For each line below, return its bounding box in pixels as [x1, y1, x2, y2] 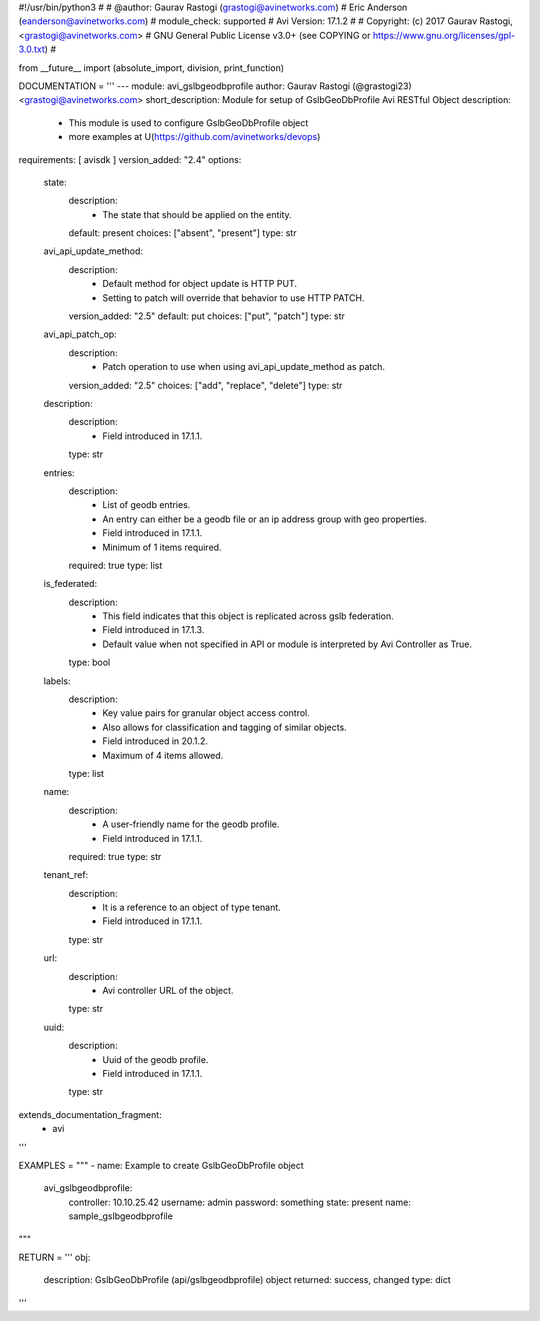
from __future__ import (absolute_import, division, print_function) [18, 61, 285, 74]
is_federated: [43, 578, 98, 590]
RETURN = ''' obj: [18, 1251, 91, 1263]
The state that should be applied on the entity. [102, 208, 292, 220]
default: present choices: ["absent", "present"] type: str [68, 227, 297, 239]
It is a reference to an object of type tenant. [102, 901, 282, 914]
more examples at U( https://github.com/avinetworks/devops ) [68, 131, 321, 143]
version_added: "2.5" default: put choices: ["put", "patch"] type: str [68, 310, 345, 322]
